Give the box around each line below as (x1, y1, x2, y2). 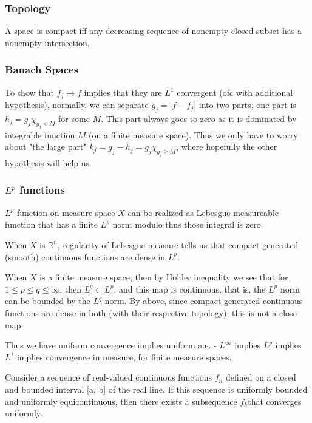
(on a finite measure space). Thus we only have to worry (89, 128, 298, 141)
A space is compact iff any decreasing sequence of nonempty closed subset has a (5, 24, 302, 37)
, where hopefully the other (176, 140, 277, 153)
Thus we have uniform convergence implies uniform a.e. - (5, 339, 217, 351)
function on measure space (16, 206, 115, 218)
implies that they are (84, 86, 162, 98)
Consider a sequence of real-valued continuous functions (5, 371, 212, 384)
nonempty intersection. (5, 36, 90, 49)
